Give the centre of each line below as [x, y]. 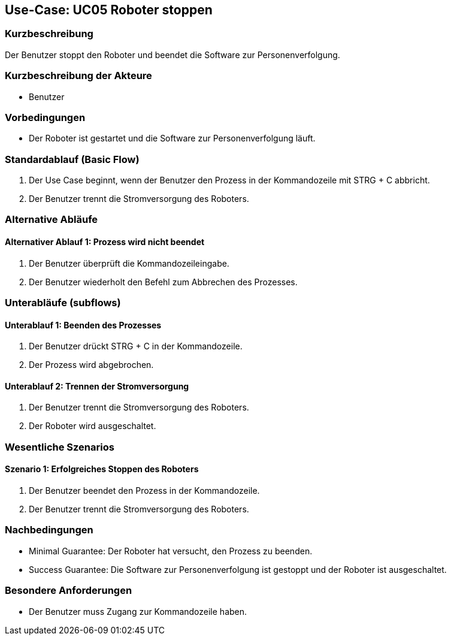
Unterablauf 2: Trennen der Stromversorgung [97, 386]
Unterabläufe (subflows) [63, 303]
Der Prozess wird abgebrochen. [91, 365]
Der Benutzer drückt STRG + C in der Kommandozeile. [136, 346]
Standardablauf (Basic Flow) [72, 159]
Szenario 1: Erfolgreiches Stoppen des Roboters [102, 469]
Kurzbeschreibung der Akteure [78, 76]
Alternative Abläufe [52, 220]
